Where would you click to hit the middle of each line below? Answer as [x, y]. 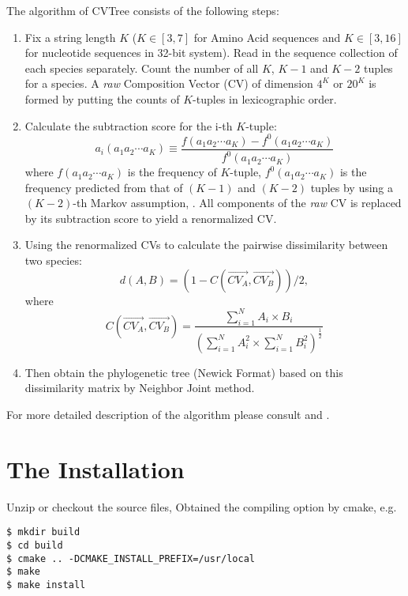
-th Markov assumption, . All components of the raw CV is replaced [237, 203]
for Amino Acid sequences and [267, 37]
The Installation [95, 468]
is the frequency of [172, 172]
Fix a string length [70, 37]
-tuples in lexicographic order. [265, 98]
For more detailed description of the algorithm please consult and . [168, 414]
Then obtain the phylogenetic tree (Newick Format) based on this [184, 372]
